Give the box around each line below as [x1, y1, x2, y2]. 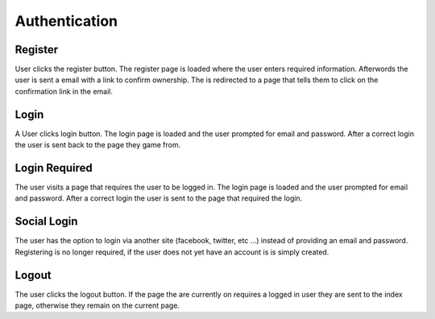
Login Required [14, 161, 93, 175]
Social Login [14, 214, 78, 229]
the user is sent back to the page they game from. [14, 140, 181, 150]
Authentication [14, 12, 118, 30]
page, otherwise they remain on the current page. [14, 300, 180, 310]
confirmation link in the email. [14, 86, 113, 96]
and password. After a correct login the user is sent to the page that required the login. [14, 193, 303, 203]
